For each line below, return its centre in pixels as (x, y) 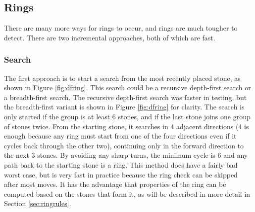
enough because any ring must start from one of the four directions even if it (120, 136)
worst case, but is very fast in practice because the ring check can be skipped (121, 174)
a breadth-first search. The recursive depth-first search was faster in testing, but (126, 97)
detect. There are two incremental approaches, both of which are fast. (110, 37)
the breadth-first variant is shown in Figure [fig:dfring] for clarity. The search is (124, 107)
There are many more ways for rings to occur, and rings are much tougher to (121, 28)
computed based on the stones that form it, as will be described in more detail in (127, 194)
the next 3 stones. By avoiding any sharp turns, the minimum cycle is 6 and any (126, 155)
